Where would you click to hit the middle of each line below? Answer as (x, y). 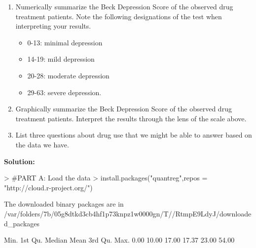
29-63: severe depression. (64, 92)
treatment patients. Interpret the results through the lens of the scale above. (131, 118)
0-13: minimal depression (65, 42)
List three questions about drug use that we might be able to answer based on (134, 135)
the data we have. (42, 144)
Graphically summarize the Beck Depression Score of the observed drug (124, 109)
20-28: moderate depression (68, 75)
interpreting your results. (53, 26)
